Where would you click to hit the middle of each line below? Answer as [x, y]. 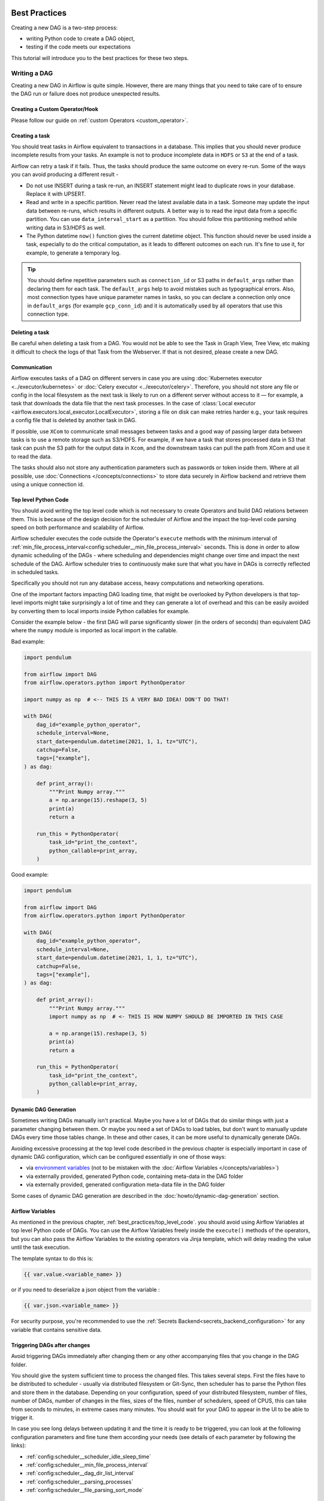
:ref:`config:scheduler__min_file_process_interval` [87, 1464]
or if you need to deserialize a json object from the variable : [85, 1290]
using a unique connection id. [48, 484]
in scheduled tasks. [35, 572]
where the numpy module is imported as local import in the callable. [94, 630]
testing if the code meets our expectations [79, 47]
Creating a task [31, 136]
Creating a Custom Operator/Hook [55, 109]
